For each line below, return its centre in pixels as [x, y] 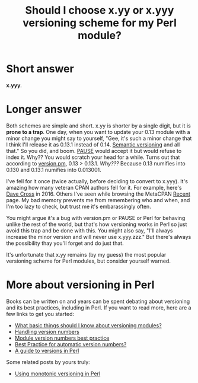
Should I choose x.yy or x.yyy [100, 10]
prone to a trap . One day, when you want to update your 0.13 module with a [98, 132]
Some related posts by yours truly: [48, 362]
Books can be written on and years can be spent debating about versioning [98, 301]
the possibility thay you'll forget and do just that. [65, 243]
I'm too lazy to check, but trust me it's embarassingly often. [79, 206]
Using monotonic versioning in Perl [58, 374]
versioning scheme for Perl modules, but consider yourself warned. [88, 261]
